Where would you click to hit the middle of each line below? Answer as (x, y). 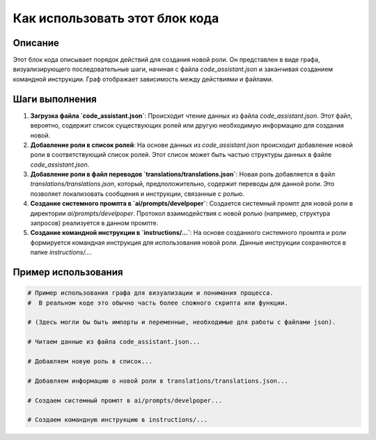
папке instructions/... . (61, 252)
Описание (36, 43)
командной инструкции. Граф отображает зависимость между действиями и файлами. (143, 79)
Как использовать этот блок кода (116, 18)
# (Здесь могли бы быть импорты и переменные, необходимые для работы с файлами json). (182, 322)
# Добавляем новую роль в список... (90, 361)
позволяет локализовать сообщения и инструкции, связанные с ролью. (138, 194)
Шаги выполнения (55, 99)
